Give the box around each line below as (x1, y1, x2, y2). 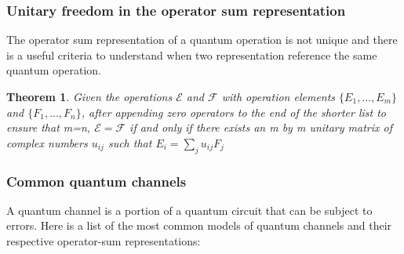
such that (107, 134, 152, 151)
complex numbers (6, 134, 88, 151)
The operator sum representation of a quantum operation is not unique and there (6, 31, 398, 48)
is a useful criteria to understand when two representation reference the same (6, 46, 377, 63)
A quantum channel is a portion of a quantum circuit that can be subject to (6, 201, 373, 218)
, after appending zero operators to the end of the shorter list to (81, 103, 387, 120)
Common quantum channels (6, 171, 187, 190)
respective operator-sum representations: (6, 232, 201, 249)
